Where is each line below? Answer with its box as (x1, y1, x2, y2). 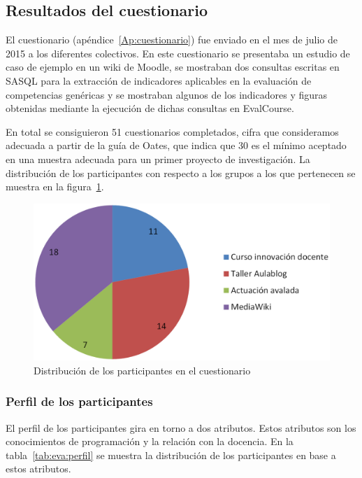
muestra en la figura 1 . (6, 179, 104, 194)
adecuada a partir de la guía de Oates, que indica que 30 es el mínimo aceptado (6, 138, 347, 153)
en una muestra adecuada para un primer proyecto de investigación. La (6, 151, 310, 166)
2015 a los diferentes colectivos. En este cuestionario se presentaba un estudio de (6, 45, 350, 60)
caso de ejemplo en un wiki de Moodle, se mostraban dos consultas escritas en (6, 59, 340, 74)
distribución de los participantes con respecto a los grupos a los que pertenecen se (6, 165, 356, 180)
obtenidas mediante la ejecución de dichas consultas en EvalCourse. (6, 101, 294, 115)
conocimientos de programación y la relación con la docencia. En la (6, 434, 294, 449)
